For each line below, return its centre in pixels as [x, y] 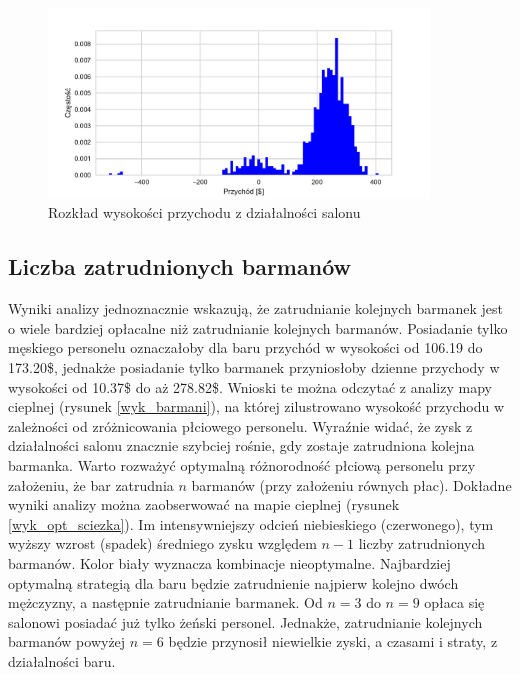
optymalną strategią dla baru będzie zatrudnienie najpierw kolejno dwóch [233, 582]
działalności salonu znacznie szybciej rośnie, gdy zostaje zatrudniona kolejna [241, 445]
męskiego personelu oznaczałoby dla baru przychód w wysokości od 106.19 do [245, 347]
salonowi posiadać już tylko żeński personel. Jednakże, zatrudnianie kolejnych [245, 621]
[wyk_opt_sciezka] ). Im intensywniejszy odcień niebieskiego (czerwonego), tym [251, 523]
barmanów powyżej [67, 641]
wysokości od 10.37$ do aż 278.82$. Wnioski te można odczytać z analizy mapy [250, 386]
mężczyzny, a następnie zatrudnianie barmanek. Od [165, 602]
